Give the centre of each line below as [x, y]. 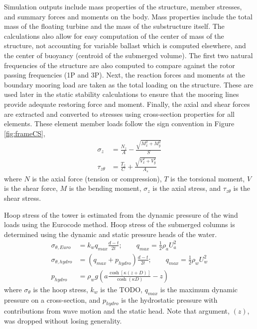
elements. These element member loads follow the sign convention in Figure [119, 123]
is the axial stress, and [187, 188]
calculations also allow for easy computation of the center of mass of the [114, 36]
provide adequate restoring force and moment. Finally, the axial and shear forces [127, 104]
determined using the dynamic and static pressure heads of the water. [111, 234]
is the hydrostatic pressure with [169, 299]
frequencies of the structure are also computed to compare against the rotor [120, 65]
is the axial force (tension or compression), [97, 178]
